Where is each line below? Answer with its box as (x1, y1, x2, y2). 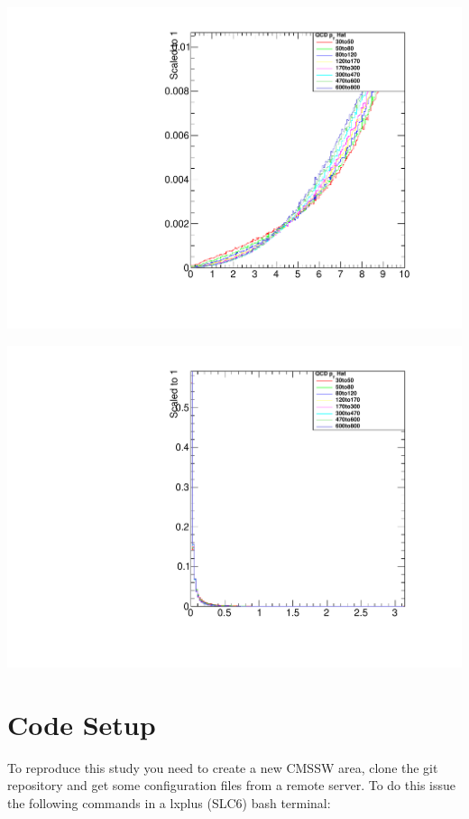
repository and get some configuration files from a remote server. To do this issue (7, 776, 455, 795)
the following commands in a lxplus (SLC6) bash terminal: (7, 793, 331, 812)
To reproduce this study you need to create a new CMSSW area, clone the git (7, 758, 438, 777)
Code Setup (7, 705, 156, 742)
